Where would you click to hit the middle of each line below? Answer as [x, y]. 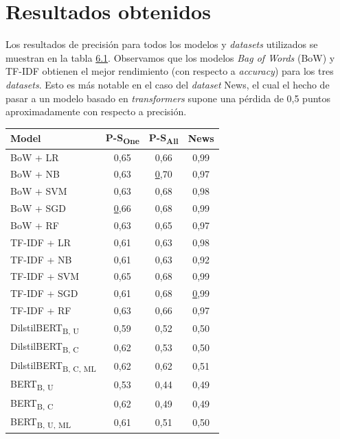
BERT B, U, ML [41, 422]
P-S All [163, 138]
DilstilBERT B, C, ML [53, 366]
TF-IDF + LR [41, 242]
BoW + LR [35, 157]
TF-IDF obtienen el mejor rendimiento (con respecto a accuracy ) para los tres [170, 71]
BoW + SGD [38, 208]
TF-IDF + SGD [44, 293]
